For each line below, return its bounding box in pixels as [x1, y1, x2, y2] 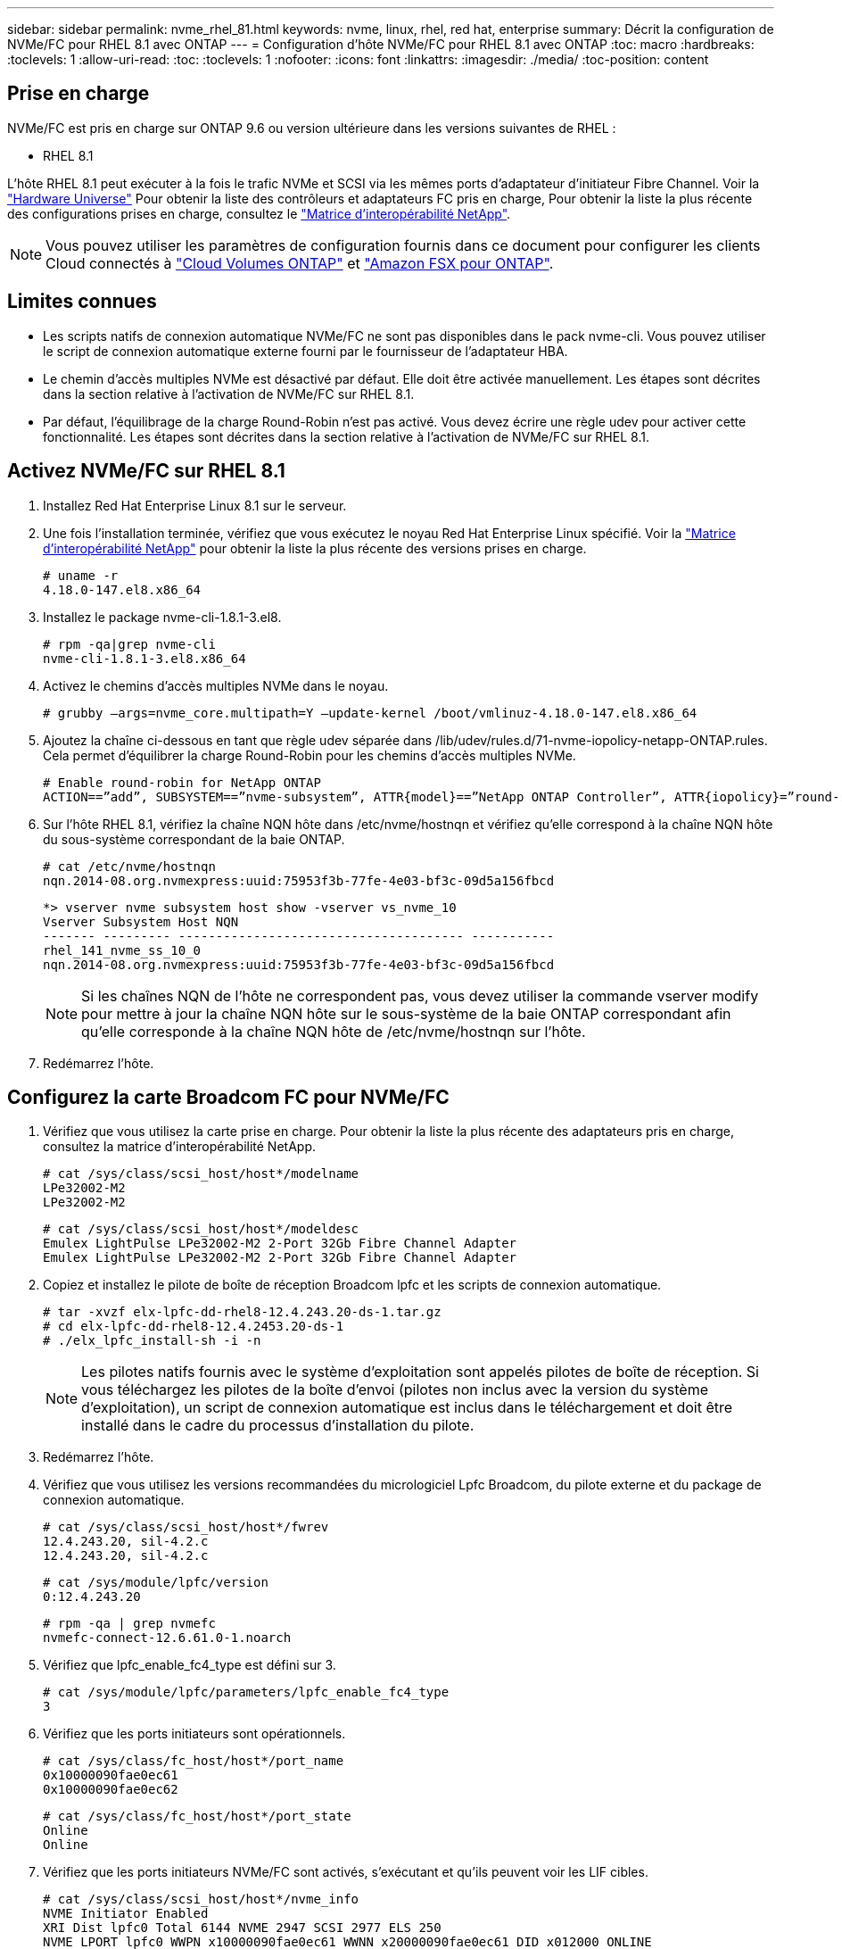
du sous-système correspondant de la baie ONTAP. [43, 831, 345, 847]
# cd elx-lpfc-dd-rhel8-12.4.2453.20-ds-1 [43, 1319, 344, 1334]
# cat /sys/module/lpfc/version [43, 1575, 268, 1590]
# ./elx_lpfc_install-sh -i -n [43, 1333, 261, 1348]
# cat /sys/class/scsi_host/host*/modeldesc [43, 1222, 359, 1237]
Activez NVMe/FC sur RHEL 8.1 [7, 460, 285, 483]
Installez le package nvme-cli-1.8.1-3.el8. [43, 609, 282, 625]
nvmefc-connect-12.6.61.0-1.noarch [43, 1630, 292, 1646]
